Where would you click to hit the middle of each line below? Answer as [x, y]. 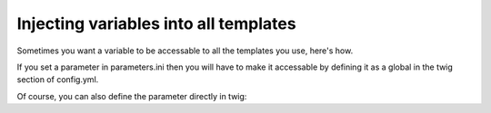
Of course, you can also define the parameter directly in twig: [132, 96]
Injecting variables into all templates [156, 24]
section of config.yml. [58, 80]
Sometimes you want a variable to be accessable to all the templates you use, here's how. [185, 51]
